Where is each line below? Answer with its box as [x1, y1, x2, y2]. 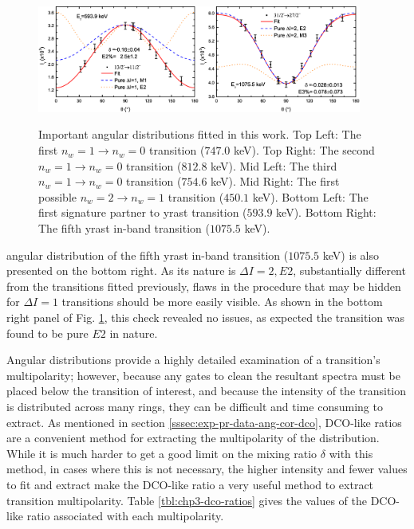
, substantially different [293, 262, 406, 279]
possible [38, 188, 77, 205]
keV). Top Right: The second [233, 142, 375, 159]
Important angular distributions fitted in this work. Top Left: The [38, 126, 361, 143]
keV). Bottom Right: [276, 204, 377, 221]
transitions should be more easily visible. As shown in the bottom [61, 293, 383, 310]
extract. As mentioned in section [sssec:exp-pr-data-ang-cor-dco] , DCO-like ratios [6, 413, 402, 430]
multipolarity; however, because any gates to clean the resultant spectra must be [6, 366, 401, 383]
